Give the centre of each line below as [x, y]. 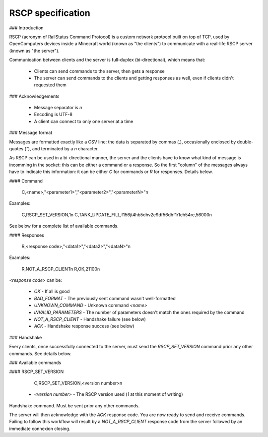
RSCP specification [50, 13]
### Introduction [27, 28]
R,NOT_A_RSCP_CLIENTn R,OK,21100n [61, 269]
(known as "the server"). [34, 51]
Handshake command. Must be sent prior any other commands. [74, 406]
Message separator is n [58, 108]
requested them [50, 85]
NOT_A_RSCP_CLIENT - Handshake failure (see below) [90, 319]
